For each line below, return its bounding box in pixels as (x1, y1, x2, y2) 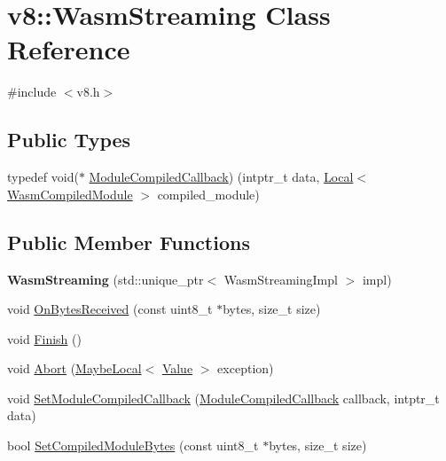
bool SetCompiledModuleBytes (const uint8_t (7, 436, 259, 455)
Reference (7, 31, 130, 67)
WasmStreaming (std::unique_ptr (7, 270, 204, 288)
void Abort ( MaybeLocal (7, 359, 142, 378)
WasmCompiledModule (7, 184, 133, 203)
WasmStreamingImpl (223, 270, 338, 288)
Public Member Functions (7, 228, 250, 255)
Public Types (7, 126, 131, 153)
